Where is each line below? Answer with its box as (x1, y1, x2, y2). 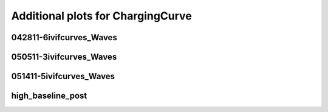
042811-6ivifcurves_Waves (11, 32, 118, 43)
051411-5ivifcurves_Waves (11, 71, 115, 82)
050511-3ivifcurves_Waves (11, 52, 117, 62)
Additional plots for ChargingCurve (11, 9, 193, 23)
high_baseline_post (11, 91, 87, 101)
